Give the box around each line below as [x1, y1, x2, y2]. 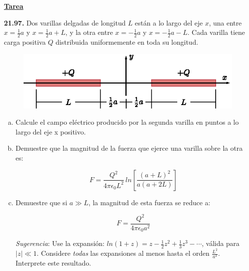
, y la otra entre [65, 27, 113, 37]
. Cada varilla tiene [187, 27, 245, 37]
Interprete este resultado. [15, 258, 91, 268]
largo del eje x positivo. [15, 126, 86, 136]
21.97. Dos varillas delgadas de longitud [4, 17, 126, 27]
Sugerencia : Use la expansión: [15, 238, 105, 248]
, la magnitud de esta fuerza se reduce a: [88, 197, 211, 207]
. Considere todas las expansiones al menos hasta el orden [36, 248, 210, 258]
